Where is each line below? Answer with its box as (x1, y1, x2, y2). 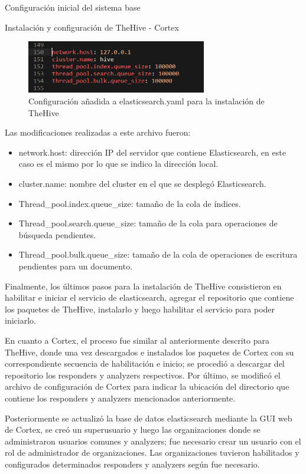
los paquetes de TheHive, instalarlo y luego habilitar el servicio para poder (5, 302, 275, 315)
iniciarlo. (5, 314, 36, 327)
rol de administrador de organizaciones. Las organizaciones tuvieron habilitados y (5, 446, 300, 459)
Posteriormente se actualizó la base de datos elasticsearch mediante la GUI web (5, 412, 292, 424)
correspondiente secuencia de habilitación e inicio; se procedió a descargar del (5, 357, 285, 370)
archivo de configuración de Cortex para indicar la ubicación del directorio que (5, 380, 289, 393)
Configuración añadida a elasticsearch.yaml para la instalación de (28, 95, 265, 107)
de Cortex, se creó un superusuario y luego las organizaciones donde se (5, 423, 261, 436)
